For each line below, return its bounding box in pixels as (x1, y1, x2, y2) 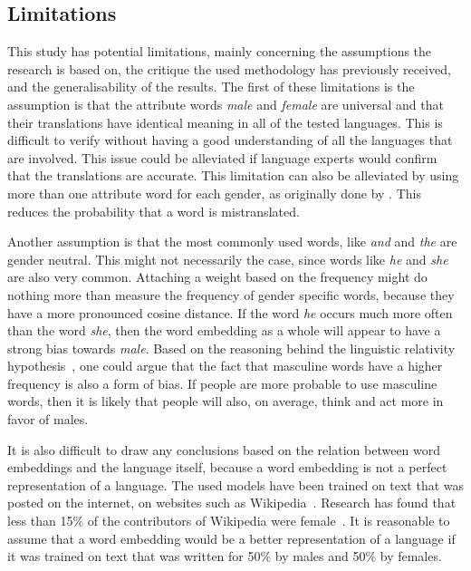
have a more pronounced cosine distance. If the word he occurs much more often (7, 303, 453, 322)
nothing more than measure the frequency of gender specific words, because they (7, 285, 455, 304)
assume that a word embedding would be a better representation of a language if (7, 528, 456, 547)
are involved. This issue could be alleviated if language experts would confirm (7, 148, 437, 167)
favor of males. (7, 410, 89, 429)
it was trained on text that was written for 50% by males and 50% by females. (7, 547, 442, 566)
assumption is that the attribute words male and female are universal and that (7, 94, 444, 113)
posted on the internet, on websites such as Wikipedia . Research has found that (7, 493, 457, 512)
